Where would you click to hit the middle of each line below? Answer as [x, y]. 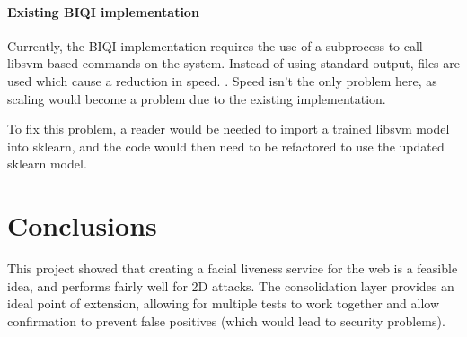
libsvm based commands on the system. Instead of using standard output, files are [233, 63]
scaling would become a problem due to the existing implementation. [197, 98]
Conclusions [82, 225]
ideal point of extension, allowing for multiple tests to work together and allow [224, 303]
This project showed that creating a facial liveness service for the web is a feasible [233, 268]
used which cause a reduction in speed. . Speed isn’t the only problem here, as [222, 80]
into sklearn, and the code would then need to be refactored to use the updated [226, 146]
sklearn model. [47, 164]
